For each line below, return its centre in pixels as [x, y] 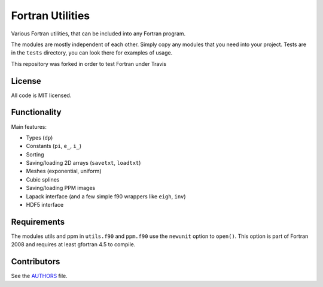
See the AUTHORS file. [39, 276]
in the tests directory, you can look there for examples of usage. [92, 53]
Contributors [36, 262]
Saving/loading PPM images [61, 188]
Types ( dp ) [39, 137]
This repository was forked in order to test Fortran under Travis [89, 64]
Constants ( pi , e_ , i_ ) [54, 146]
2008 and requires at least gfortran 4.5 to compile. [73, 244]
